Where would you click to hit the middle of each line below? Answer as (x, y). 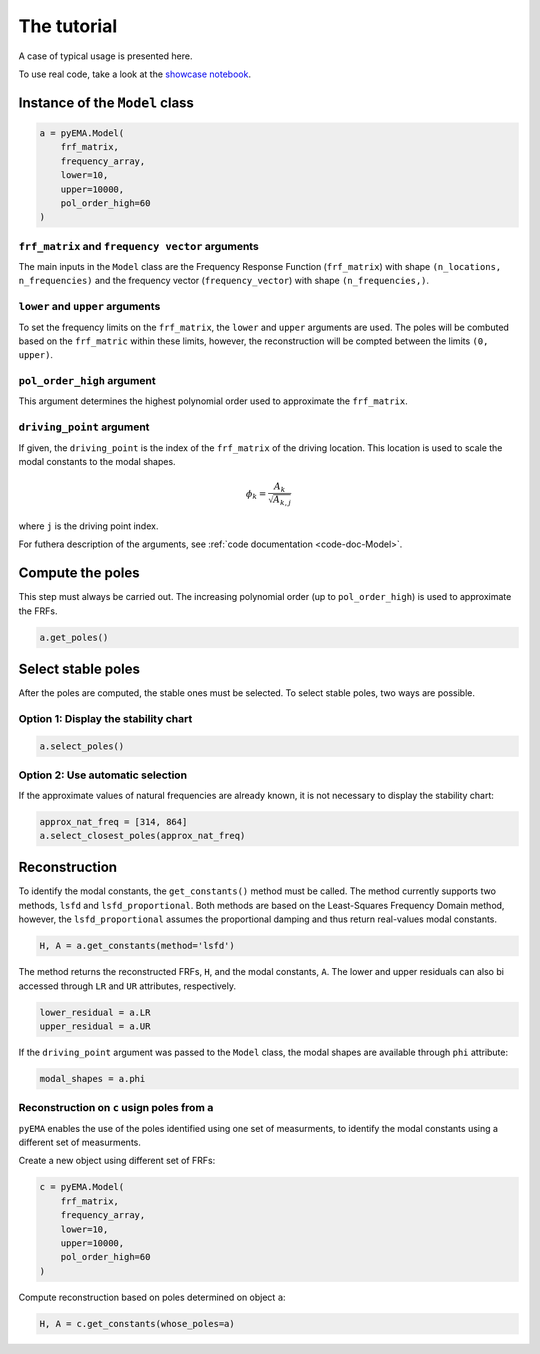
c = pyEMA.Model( (82, 1187)
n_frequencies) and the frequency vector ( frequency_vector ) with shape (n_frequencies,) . (224, 281)
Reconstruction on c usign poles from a (116, 1108)
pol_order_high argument (87, 381)
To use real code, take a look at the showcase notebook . (135, 74)
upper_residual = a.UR (95, 1026)
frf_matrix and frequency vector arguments (138, 246)
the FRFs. (38, 611)
